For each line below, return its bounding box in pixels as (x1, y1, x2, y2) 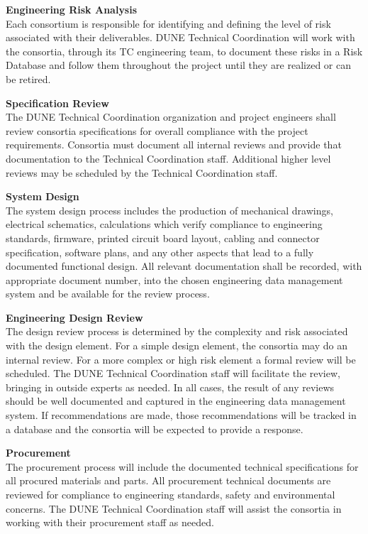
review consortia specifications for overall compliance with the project (6, 123, 308, 138)
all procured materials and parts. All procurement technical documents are (6, 473, 331, 488)
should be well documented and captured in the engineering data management (6, 393, 346, 408)
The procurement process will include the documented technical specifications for (6, 459, 359, 474)
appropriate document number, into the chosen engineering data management (6, 272, 343, 287)
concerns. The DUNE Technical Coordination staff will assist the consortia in (6, 501, 342, 516)
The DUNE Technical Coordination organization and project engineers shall (6, 109, 336, 124)
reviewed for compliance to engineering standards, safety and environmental (6, 487, 335, 501)
